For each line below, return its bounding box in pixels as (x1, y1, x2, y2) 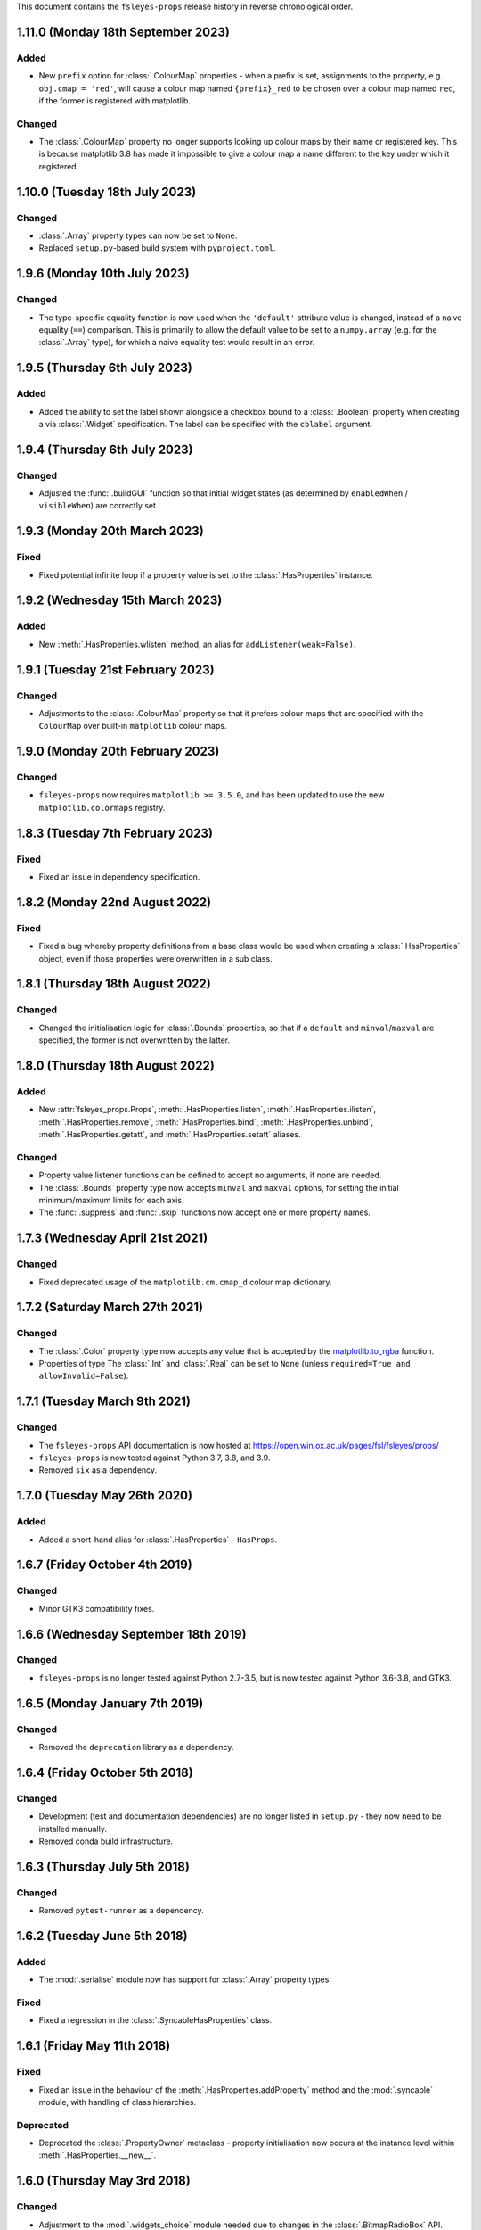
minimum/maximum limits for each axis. (38, 1194, 184, 1205)
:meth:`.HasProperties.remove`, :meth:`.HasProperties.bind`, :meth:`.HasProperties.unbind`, (38, 1116, 374, 1127)
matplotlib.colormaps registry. (38, 802, 166, 813)
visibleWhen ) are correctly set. (38, 500, 159, 511)
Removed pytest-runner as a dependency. (38, 1905, 204, 1916)
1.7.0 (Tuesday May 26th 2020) (16, 1488, 193, 1503)
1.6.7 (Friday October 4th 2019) (16, 1557, 193, 1573)
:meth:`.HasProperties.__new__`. (38, 2150, 156, 2160)
